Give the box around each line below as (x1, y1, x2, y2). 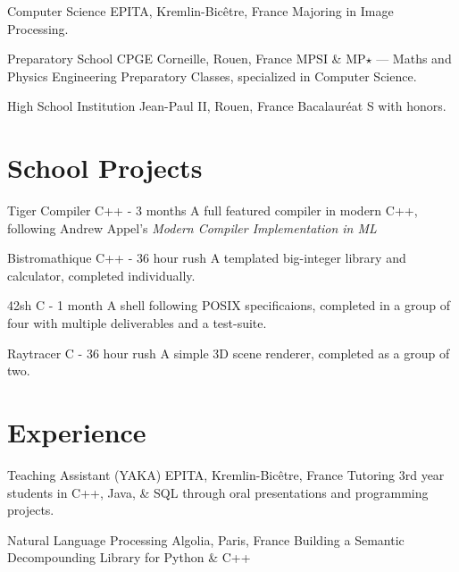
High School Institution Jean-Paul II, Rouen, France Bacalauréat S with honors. (7, 97, 446, 115)
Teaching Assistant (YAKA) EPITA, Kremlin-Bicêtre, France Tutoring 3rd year (7, 465, 445, 484)
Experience (7, 414, 146, 450)
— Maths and (376, 49, 452, 68)
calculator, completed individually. (7, 265, 196, 284)
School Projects (7, 149, 203, 186)
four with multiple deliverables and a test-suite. (7, 314, 267, 332)
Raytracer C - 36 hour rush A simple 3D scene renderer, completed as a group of (7, 343, 450, 362)
